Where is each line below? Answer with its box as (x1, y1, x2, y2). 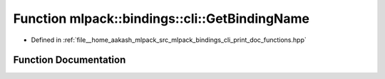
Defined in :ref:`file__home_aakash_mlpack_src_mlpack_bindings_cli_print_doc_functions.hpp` (31, 36, 307, 44)
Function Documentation (13, 54, 126, 66)
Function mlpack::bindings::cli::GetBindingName (13, 11, 310, 26)
